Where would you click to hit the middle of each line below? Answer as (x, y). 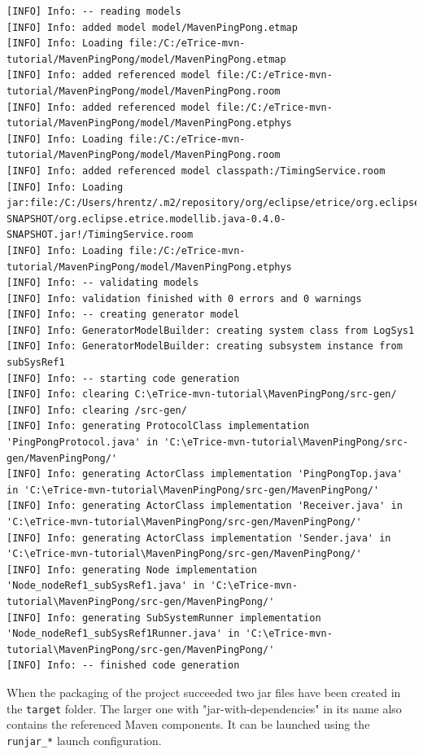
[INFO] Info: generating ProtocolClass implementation (158, 426)
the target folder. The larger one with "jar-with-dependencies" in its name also (204, 708)
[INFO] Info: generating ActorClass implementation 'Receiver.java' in (205, 506)
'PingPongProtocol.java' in (83, 443)
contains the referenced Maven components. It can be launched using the (188, 724)
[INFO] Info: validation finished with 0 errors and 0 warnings (184, 298)
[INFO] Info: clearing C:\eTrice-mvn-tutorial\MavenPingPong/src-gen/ (202, 395)
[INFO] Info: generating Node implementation (132, 570)
